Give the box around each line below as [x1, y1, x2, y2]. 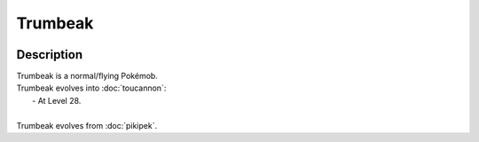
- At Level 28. [32, 95, 82, 106]
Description [16, 47, 83, 62]
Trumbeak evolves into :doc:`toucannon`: [16, 83, 167, 93]
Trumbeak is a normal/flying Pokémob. [16, 71, 159, 82]
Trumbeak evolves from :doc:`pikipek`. [16, 120, 158, 130]
